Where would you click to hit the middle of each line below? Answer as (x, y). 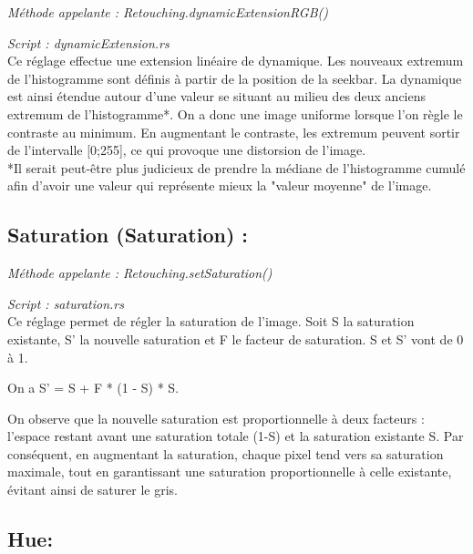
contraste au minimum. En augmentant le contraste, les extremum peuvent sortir (234, 132)
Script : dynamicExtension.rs (88, 42)
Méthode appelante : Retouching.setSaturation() (140, 273)
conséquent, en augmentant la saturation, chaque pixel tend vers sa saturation (226, 453)
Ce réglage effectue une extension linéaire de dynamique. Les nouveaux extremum (236, 61)
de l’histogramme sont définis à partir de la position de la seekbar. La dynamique (235, 78)
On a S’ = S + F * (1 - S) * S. (93, 388)
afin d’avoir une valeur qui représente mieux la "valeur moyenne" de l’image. (220, 185)
